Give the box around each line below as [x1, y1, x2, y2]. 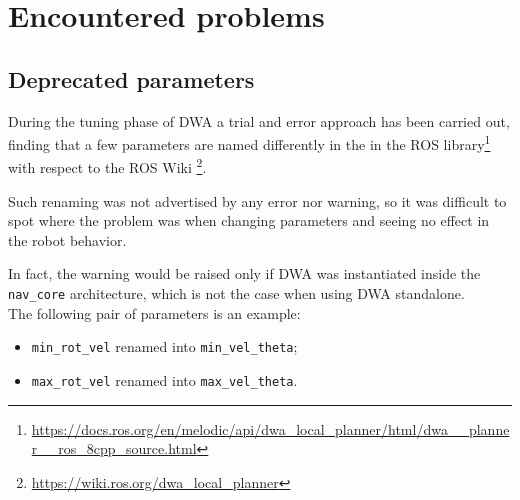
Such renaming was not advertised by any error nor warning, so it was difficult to [8, 190, 507, 211]
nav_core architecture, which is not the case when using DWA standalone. [8, 283, 465, 304]
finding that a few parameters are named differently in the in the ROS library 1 [8, 131, 491, 154]
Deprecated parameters [8, 63, 255, 94]
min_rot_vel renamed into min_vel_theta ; [31, 336, 298, 357]
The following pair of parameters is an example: [8, 302, 301, 323]
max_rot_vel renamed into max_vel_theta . [31, 369, 298, 390]
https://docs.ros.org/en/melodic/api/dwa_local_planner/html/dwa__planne [31, 418, 510, 439]
